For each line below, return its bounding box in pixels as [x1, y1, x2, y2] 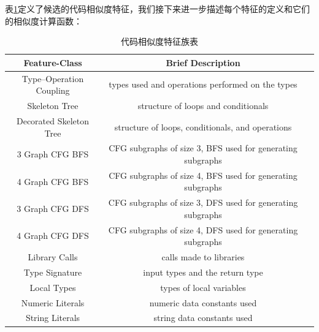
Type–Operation [21, 72, 84, 85]
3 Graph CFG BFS [17, 148, 89, 160]
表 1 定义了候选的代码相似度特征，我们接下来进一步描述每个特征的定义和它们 [5, 2, 310, 15]
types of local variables [160, 281, 246, 293]
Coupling [36, 84, 70, 97]
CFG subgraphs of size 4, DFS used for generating [108, 223, 298, 236]
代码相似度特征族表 [121, 35, 198, 48]
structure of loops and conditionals [137, 99, 269, 112]
